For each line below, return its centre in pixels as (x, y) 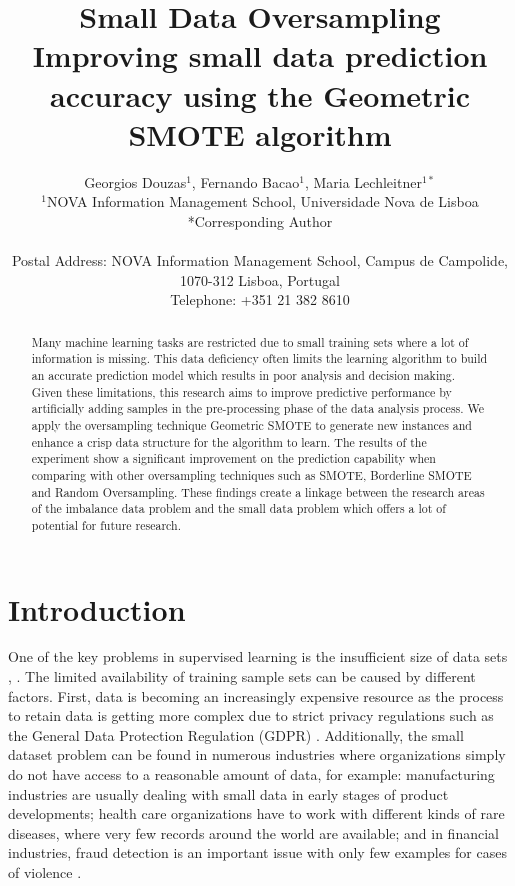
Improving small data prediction (260, 55)
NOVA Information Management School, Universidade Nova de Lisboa (262, 201)
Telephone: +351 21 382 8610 (260, 299)
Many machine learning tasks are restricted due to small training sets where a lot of (250, 341)
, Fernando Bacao (245, 181)
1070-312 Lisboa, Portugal (260, 279)
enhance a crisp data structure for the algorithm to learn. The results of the (229, 441)
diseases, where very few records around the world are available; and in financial (253, 832)
